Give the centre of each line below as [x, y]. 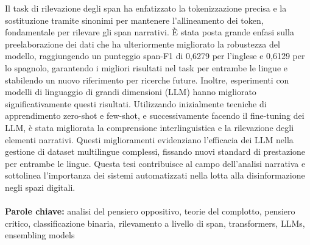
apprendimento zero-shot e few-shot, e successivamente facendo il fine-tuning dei [155, 115]
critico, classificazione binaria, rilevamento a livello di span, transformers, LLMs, [155, 223]
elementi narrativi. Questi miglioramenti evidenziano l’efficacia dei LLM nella [149, 139]
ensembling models [40, 235]
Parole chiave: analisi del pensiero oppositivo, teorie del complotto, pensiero [150, 211]
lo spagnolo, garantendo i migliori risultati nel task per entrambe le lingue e [146, 67]
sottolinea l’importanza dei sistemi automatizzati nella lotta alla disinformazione [155, 175]
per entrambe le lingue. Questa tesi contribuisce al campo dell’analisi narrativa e [155, 163]
